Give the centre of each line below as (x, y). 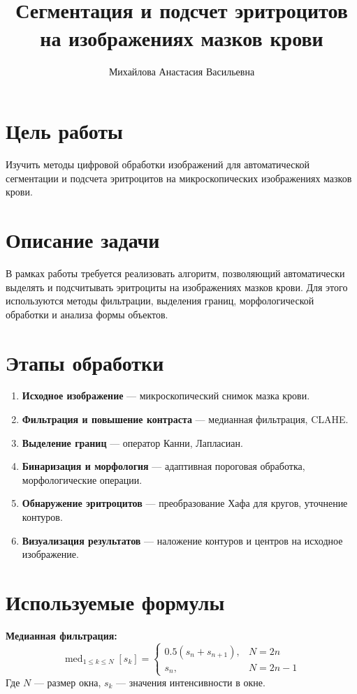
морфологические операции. (82, 479)
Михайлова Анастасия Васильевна (182, 71)
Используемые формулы (115, 601)
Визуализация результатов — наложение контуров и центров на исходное (182, 540)
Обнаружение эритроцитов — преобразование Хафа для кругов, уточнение (185, 503)
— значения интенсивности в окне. (191, 682)
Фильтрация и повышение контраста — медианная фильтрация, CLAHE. (185, 419)
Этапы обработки (85, 362)
